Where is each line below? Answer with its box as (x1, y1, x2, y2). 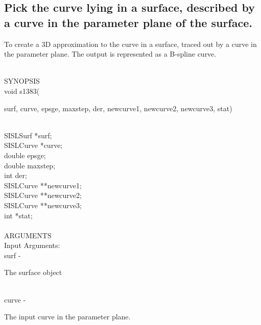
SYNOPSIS (4, 76, 40, 86)
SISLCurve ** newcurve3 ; (4, 199, 82, 210)
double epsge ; (4, 149, 46, 160)
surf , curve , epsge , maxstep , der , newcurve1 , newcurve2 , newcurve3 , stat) (4, 103, 232, 113)
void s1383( (4, 85, 40, 96)
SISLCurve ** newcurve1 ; (4, 180, 82, 190)
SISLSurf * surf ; (4, 130, 52, 140)
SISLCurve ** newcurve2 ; (4, 190, 82, 201)
